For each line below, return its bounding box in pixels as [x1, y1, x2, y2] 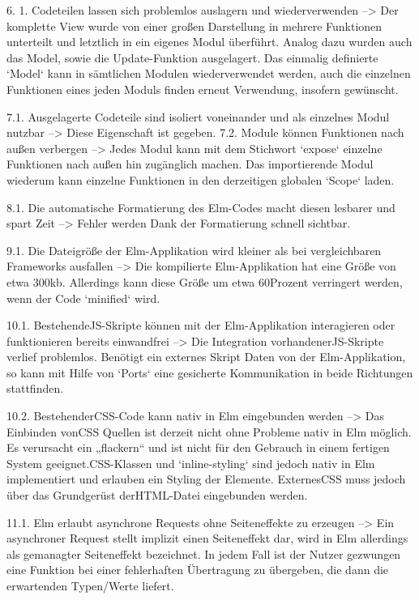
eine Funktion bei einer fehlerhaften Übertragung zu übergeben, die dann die [6, 561, 389, 578]
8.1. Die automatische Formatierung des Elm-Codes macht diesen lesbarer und [6, 198, 395, 215]
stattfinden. [6, 380, 64, 397]
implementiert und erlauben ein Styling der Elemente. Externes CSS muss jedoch [6, 470, 406, 487]
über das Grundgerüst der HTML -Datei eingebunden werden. [6, 487, 308, 504]
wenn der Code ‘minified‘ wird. [6, 289, 160, 306]
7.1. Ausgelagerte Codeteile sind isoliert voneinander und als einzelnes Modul [6, 108, 390, 125]
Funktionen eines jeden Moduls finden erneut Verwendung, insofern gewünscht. [6, 80, 399, 97]
